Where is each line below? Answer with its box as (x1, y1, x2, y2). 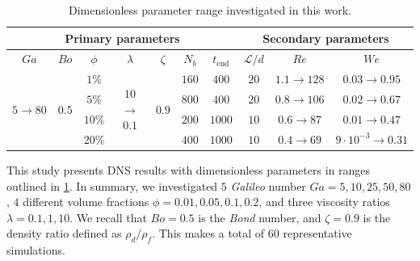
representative (283, 225, 352, 242)
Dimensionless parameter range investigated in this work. (69, 2, 351, 18)
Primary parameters (65, 29, 180, 46)
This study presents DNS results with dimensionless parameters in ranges (6, 161, 370, 178)
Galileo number (230, 177, 306, 194)
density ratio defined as (6, 225, 122, 242)
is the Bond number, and (198, 208, 321, 225)
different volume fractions (23, 193, 149, 210)
